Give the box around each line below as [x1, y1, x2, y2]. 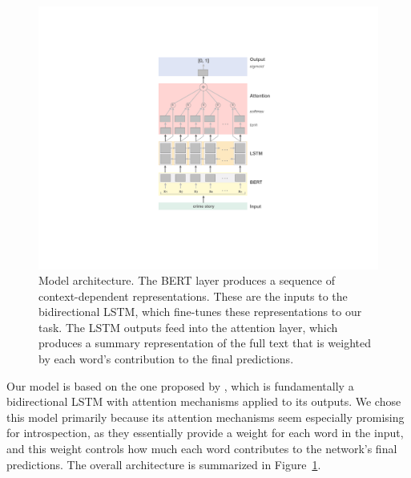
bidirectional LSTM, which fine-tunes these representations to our [38, 303, 362, 320]
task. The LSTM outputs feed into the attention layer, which [38, 318, 338, 335]
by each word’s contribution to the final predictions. [38, 350, 294, 367]
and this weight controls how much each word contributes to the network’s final [6, 440, 397, 457]
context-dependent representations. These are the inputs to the [38, 287, 348, 304]
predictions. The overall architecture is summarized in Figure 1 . [6, 456, 321, 472]
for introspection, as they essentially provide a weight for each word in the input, [6, 424, 404, 441]
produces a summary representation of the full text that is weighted [38, 334, 372, 351]
